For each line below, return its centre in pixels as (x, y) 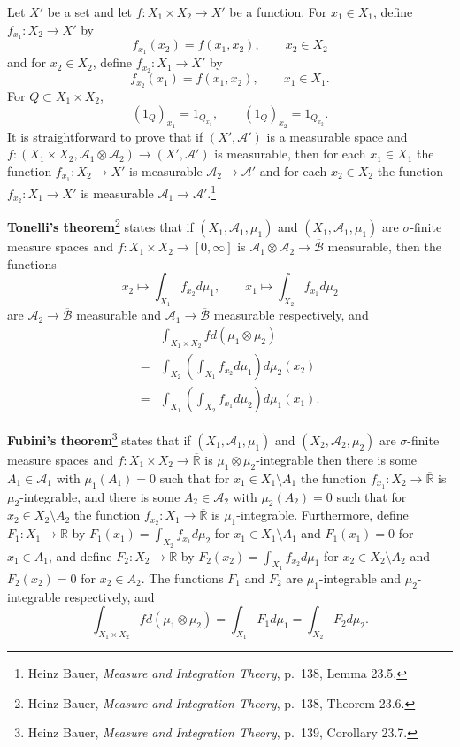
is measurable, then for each (290, 154)
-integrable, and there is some (100, 496)
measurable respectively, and (291, 315)
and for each (293, 171)
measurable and (119, 315)
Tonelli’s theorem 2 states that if (100, 226)
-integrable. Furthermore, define (322, 515)
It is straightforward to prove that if (105, 136)
